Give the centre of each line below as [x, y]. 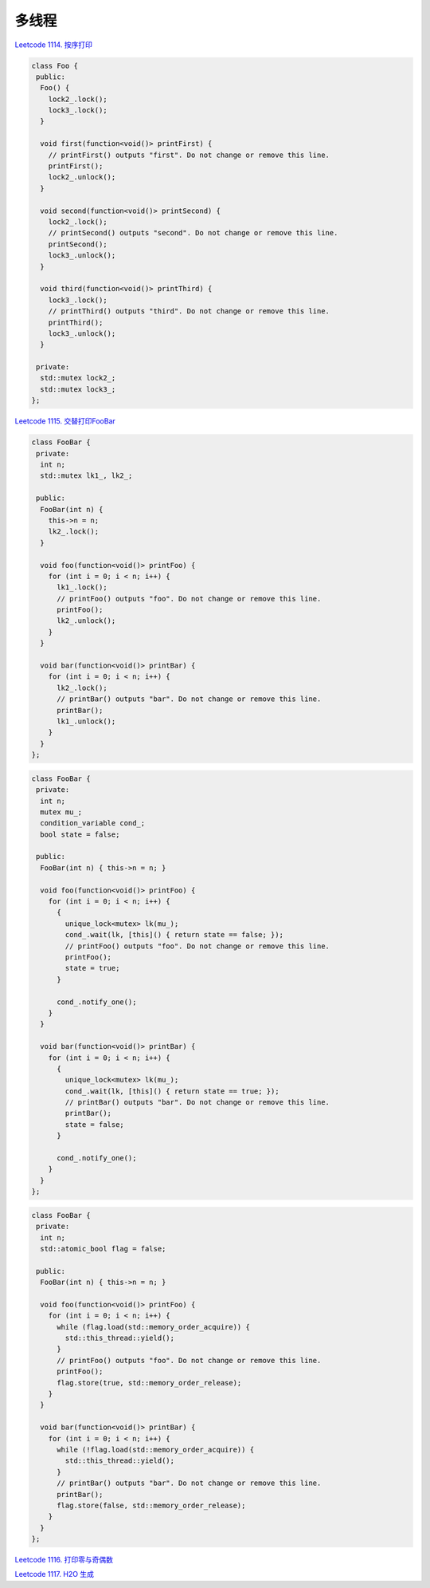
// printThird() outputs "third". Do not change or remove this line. [189, 311]
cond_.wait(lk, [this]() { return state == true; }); [172, 1091]
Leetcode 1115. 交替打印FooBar [65, 421]
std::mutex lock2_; [78, 378]
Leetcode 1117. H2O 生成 [55, 1574]
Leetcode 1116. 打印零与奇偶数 [64, 1560]
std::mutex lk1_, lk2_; [86, 476]
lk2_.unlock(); [86, 621]
